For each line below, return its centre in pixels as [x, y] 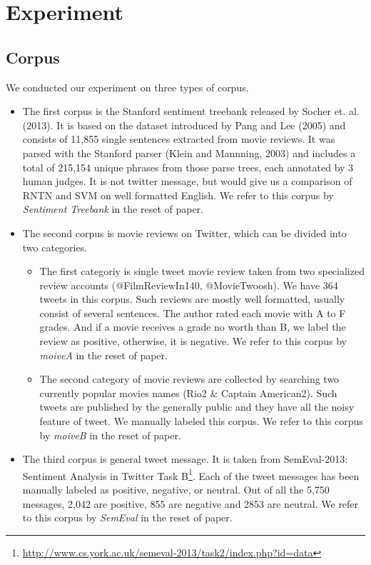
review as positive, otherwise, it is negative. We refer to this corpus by [193, 341]
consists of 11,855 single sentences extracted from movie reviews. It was [179, 139]
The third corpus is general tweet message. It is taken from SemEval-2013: [185, 459]
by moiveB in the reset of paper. [110, 435]
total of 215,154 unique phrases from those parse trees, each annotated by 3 [188, 167]
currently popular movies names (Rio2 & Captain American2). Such [188, 392]
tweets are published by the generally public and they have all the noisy [197, 407]
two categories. [55, 247]
